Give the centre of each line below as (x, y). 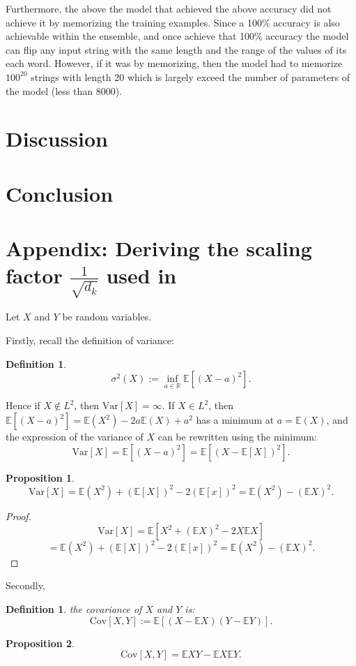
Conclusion (60, 193)
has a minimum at (235, 420)
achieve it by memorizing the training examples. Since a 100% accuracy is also (173, 22)
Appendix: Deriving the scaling (159, 248)
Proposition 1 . (40, 477)
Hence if (23, 405)
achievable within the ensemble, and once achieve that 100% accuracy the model (177, 36)
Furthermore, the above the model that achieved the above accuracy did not (169, 8)
